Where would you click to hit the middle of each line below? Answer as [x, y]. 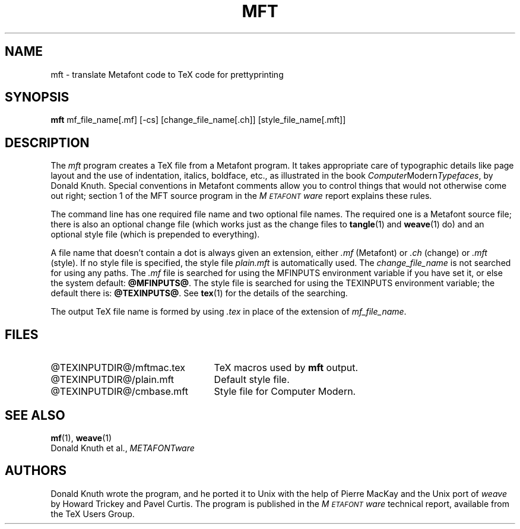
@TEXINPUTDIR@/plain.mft [112, 380]
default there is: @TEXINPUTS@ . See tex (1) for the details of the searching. [199, 293]
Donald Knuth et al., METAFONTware [123, 448]
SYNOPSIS [37, 97]
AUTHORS [36, 471]
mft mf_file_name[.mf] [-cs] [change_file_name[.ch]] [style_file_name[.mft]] [198, 120]
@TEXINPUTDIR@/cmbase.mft [119, 392]
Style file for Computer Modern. [285, 392]
